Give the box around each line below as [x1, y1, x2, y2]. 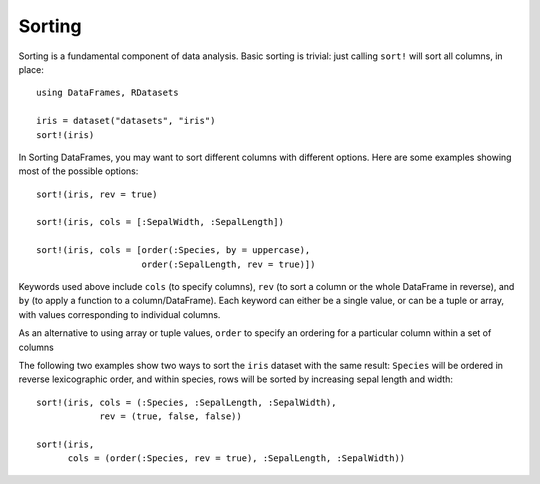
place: [18, 63, 45, 75]
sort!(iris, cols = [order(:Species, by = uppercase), [36, 245, 311, 256]
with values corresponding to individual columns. [18, 308, 221, 320]
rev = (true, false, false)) [99, 411, 242, 422]
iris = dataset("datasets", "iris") [36, 115, 216, 127]
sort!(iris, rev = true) [36, 188, 158, 200]
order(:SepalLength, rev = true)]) [141, 258, 316, 270]
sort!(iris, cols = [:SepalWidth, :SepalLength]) [36, 216, 285, 228]
